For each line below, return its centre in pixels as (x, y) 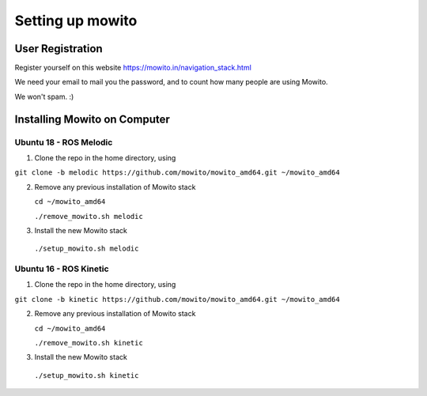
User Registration (59, 49)
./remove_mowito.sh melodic (89, 216)
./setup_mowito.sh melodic (87, 249)
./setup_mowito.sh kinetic (87, 375)
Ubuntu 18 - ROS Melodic (64, 142)
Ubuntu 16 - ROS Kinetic (62, 269)
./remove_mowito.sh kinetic (89, 343)
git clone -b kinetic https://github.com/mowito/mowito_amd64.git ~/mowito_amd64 (177, 299)
